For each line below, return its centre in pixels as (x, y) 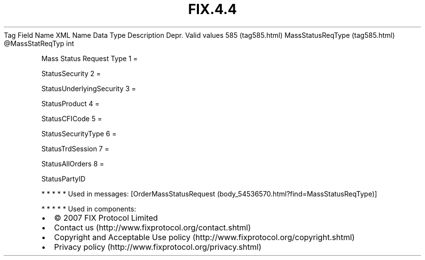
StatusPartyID (64, 179)
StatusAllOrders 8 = (73, 163)
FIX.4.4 (212, 9)
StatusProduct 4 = (71, 103)
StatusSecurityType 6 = (79, 133)
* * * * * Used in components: (89, 209)
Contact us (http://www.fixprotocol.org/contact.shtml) (153, 227)
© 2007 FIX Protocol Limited (106, 218)
